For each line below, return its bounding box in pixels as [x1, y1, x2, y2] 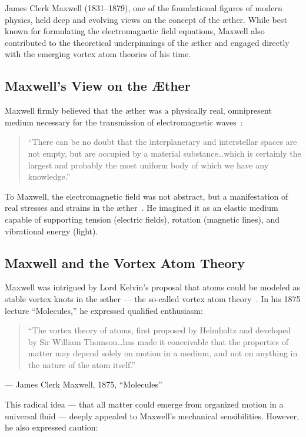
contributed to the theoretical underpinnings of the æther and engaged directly [5, 36, 290, 48]
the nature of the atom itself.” [28, 358, 135, 370]
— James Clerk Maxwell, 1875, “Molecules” [5, 378, 162, 390]
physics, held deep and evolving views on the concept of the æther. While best [5, 13, 287, 25]
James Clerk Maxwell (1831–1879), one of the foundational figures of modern [5, 2, 282, 14]
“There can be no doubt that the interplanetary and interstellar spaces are [28, 135, 297, 148]
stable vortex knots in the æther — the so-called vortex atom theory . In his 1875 [5, 292, 301, 304]
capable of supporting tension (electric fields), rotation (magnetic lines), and [5, 213, 280, 225]
